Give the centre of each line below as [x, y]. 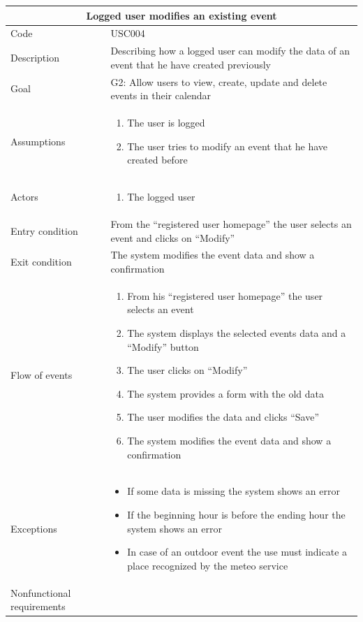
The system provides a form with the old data [226, 393]
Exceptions [34, 528]
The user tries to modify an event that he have [228, 146]
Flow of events [42, 375]
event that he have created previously [191, 64]
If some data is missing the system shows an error [234, 491]
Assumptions [38, 141]
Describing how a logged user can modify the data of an [230, 51]
